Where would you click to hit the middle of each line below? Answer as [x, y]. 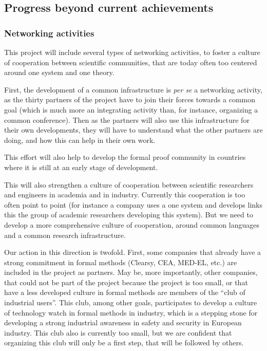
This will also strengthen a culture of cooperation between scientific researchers [129, 184]
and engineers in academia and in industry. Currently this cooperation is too [125, 195]
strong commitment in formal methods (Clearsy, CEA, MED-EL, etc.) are [121, 262]
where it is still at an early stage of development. [81, 167]
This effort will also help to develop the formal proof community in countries [125, 157]
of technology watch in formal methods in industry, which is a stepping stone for [131, 312]
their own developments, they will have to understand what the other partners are [133, 130]
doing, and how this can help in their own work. [80, 140]
